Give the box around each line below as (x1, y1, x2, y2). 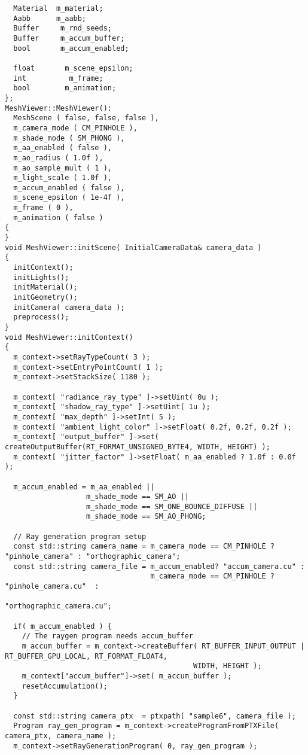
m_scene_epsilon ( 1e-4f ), (13, 193, 125, 202)
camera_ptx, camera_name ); (5, 731, 117, 740)
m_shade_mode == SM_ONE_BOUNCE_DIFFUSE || (86, 502, 258, 511)
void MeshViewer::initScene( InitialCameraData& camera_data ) (5, 243, 262, 252)
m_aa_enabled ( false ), (13, 144, 112, 153)
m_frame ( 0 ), (13, 203, 74, 212)
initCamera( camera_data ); (13, 303, 125, 312)
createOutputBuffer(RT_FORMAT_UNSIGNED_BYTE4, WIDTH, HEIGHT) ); (5, 442, 270, 451)
